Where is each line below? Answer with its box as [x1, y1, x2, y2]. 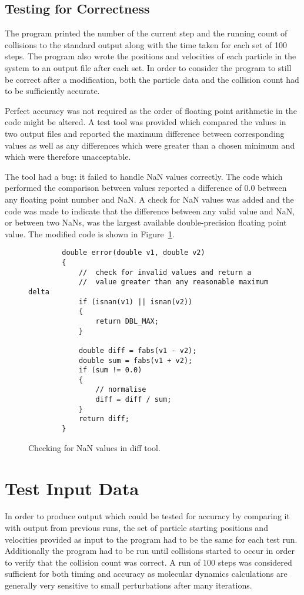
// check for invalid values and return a [78, 268, 252, 277]
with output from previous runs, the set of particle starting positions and [5, 522, 268, 534]
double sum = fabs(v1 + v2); [78, 356, 193, 365]
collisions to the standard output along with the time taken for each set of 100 [5, 38, 287, 51]
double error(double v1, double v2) [62, 248, 205, 257]
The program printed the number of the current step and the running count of [5, 27, 288, 39]
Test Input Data [5, 476, 139, 500]
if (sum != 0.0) [78, 366, 142, 375]
